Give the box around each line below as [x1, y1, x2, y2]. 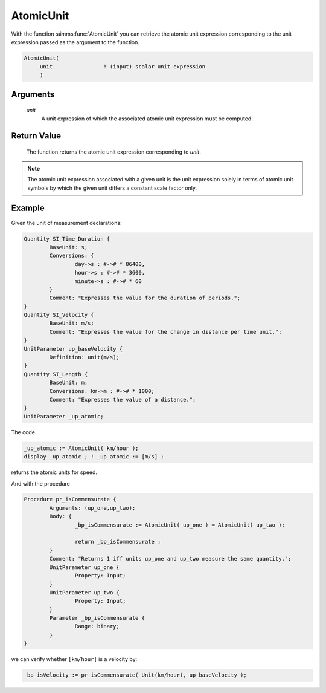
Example [11, 203, 45, 213]
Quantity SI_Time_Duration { [24, 235, 110, 242]
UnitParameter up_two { [49, 589, 120, 596]
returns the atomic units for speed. [11, 469, 98, 476]
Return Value [11, 131, 62, 141]
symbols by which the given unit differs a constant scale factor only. [27, 184, 197, 192]
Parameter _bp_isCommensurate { [49, 614, 145, 621]
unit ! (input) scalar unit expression [39, 63, 206, 70]
